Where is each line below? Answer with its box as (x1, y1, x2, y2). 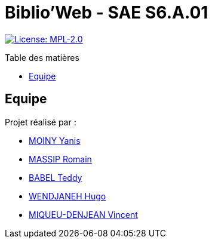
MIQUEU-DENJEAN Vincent (29, 209, 138, 220)
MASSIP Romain (29, 153, 92, 164)
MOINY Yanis (29, 135, 81, 146)
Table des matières (5, 52, 79, 63)
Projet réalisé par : (5, 116, 76, 127)
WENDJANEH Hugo (29, 190, 106, 201)
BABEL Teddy (29, 172, 82, 183)
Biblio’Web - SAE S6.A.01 (5, 2, 208, 23)
